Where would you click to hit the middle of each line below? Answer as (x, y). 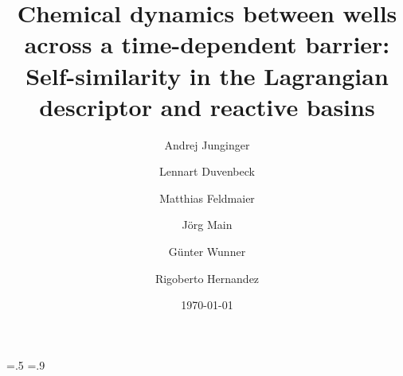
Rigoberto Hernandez (207, 278)
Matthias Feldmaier (207, 198)
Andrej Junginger (207, 144)
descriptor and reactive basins (207, 106)
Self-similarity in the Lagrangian (207, 75)
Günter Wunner (207, 252)
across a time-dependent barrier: (207, 44)
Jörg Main (207, 225)
